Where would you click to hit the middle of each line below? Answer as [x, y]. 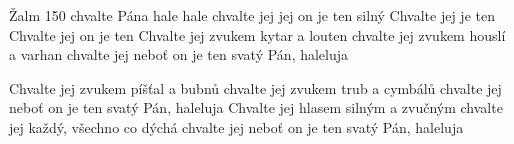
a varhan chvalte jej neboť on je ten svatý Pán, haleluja [179, 54]
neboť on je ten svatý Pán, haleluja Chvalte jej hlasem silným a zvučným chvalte [256, 107]
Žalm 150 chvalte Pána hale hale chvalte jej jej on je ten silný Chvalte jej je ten [252, 15]
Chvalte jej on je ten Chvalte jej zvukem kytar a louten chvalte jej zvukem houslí [257, 34]
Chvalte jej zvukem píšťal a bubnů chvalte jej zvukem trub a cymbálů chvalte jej [255, 87]
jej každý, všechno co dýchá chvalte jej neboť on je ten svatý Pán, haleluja [236, 126]
